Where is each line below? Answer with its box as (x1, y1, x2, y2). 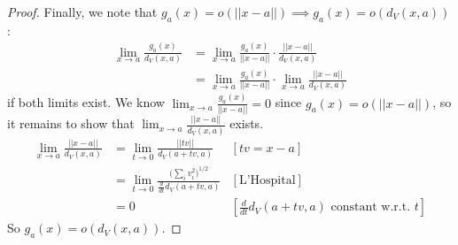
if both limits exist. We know (7, 93, 165, 111)
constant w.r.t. (330, 201, 411, 214)
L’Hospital (238, 174, 296, 188)
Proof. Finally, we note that (7, 3, 158, 20)
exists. (229, 114, 264, 133)
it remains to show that (7, 114, 135, 133)
